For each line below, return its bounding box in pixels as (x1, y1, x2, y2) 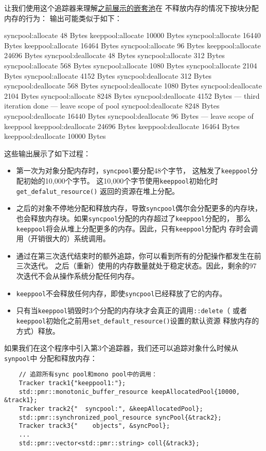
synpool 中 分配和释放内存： (4, 352, 97, 363)
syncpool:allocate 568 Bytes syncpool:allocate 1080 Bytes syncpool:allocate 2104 (4, 60, 257, 70)
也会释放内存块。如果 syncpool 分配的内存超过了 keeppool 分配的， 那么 (16, 212, 251, 223)
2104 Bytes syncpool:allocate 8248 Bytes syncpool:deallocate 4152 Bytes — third (4, 90, 260, 101)
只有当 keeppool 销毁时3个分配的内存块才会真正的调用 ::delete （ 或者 (16, 305, 247, 316)
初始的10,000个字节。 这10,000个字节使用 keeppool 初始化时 (23, 175, 218, 186)
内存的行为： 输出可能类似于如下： (4, 12, 122, 23)
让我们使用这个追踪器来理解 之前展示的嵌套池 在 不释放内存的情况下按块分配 (4, 3, 259, 13)
